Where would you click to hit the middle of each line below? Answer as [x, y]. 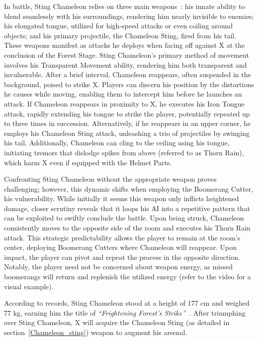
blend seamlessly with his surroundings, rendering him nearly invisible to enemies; [129, 16]
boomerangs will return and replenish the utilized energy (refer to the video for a [128, 277]
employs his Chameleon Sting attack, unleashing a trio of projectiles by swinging [127, 133]
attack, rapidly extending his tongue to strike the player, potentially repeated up [127, 113]
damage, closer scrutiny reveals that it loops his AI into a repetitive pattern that [127, 208]
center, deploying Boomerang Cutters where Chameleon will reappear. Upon [120, 247]
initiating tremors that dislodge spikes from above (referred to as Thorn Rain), [124, 152]
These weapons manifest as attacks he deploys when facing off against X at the [125, 45]
